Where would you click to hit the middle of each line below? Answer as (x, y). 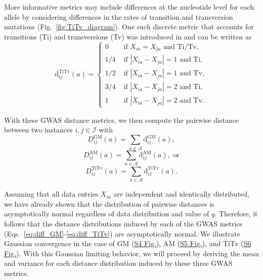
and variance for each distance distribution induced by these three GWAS (118, 263)
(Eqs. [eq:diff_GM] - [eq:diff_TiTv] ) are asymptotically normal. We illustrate (122, 233)
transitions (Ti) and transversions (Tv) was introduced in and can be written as (128, 36)
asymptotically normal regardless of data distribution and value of (107, 214)
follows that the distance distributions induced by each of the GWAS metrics (123, 223)
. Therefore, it (236, 214)
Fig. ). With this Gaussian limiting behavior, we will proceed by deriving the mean (131, 253)
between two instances (38, 130)
